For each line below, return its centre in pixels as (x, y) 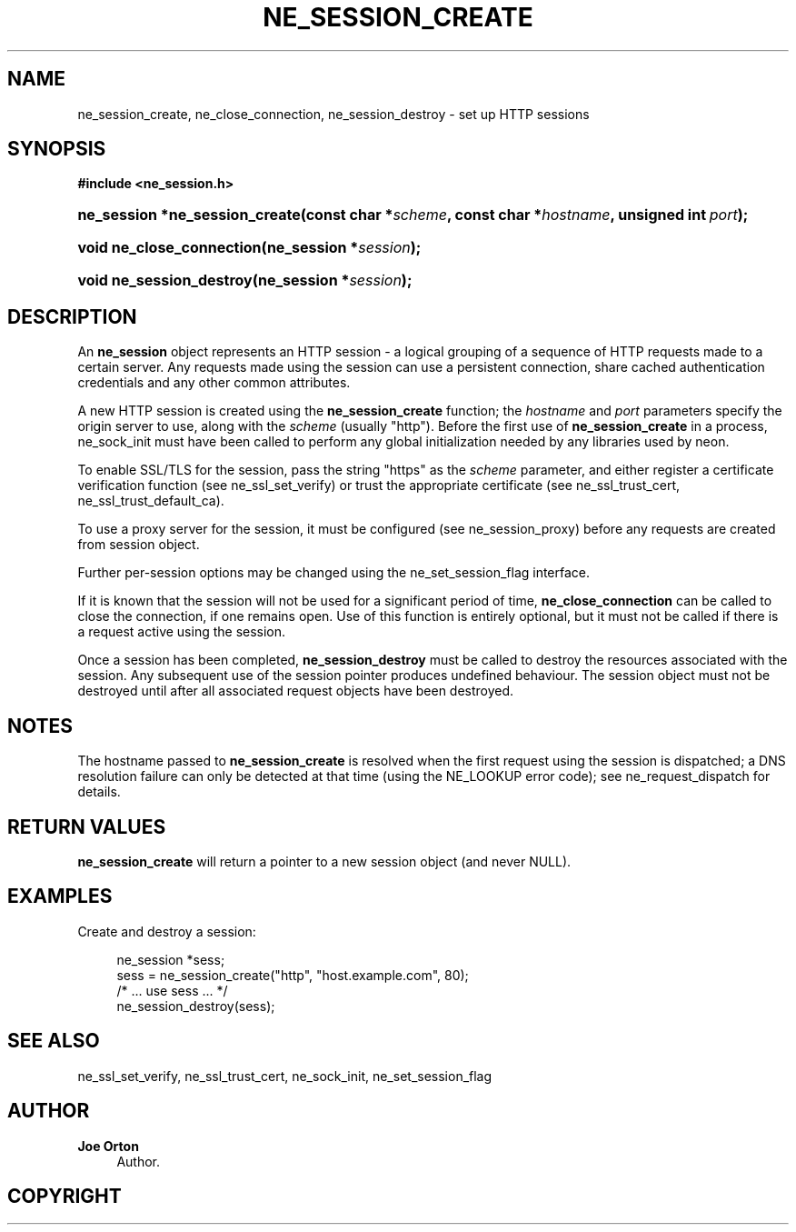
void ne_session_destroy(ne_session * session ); (245, 280)
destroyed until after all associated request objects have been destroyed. (296, 691)
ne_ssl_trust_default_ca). (151, 501)
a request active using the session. (182, 632)
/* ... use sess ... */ (172, 990)
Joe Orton (108, 1146)
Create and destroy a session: (167, 931)
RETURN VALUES (87, 826)
